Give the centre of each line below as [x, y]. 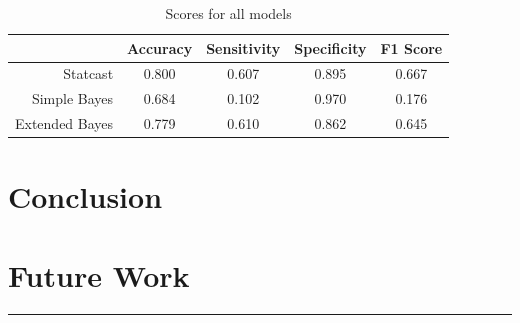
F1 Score [411, 47]
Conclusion [85, 196]
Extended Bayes [64, 123]
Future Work [99, 274]
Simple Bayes [72, 98]
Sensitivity [243, 47]
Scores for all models [228, 13]
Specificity [330, 47]
